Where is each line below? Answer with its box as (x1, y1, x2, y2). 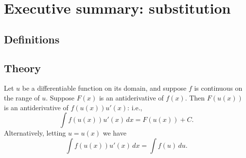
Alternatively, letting (4, 128, 66, 138)
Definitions (4, 31, 60, 46)
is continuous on (194, 83, 243, 93)
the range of (4, 92, 40, 102)
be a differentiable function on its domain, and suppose (22, 83, 187, 93)
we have (103, 128, 126, 138)
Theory (4, 60, 41, 75)
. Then (185, 92, 205, 102)
